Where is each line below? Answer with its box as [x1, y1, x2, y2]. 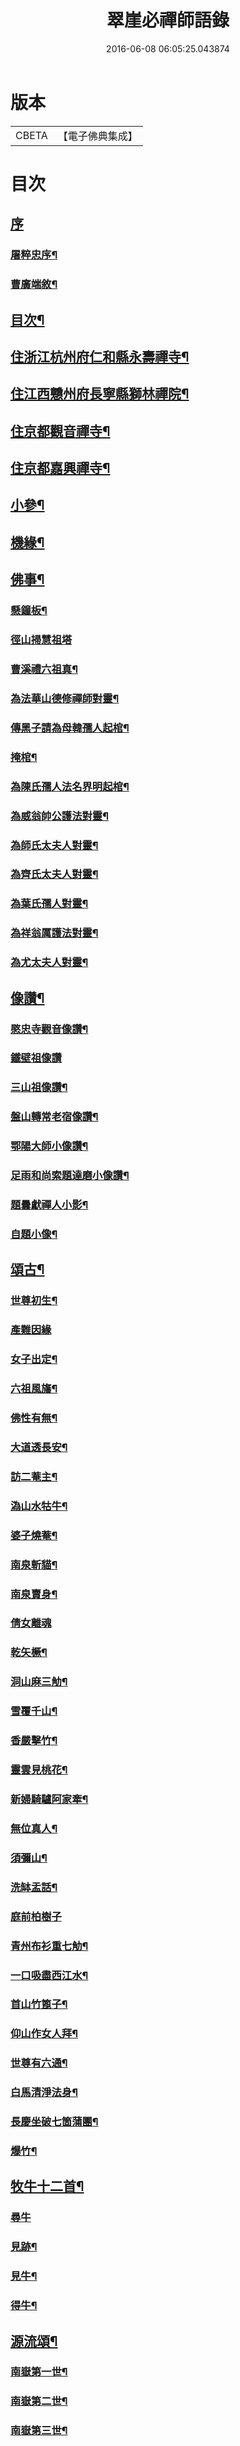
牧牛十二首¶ [10, 2178, 85, 2195]
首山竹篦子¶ [10, 1997, 68, 2011]
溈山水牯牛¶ [10, 1499, 68, 1513]
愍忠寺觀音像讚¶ [10, 1022, 89, 1036]
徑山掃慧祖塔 [10, 633, 73, 647]
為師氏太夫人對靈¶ [10, 838, 99, 852]
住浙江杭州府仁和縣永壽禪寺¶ [10, 348, 190, 365]
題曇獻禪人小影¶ [10, 1198, 89, 1212]
